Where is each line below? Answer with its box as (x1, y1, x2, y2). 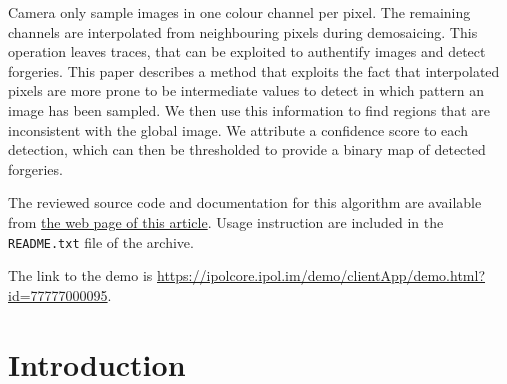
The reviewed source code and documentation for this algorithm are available (8, 192, 482, 213)
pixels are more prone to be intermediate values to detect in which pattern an (8, 80, 484, 101)
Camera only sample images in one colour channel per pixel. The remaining (8, 2, 471, 22)
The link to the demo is (8, 265, 153, 286)
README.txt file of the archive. (8, 231, 194, 252)
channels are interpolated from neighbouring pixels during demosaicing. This (8, 21, 478, 42)
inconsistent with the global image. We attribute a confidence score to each (8, 119, 468, 140)
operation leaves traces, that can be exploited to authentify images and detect (8, 41, 486, 62)
